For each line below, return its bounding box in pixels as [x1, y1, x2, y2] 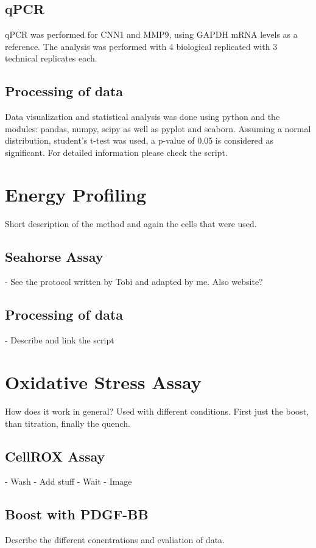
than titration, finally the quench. [5, 416, 130, 429]
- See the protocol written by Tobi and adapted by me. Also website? [5, 275, 263, 288]
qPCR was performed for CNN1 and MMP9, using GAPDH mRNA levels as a [5, 28, 298, 41]
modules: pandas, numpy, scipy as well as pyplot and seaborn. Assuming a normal [5, 122, 311, 135]
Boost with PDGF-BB [5, 505, 149, 524]
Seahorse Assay [5, 247, 104, 265]
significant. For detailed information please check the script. [5, 146, 228, 158]
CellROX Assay [5, 446, 105, 465]
